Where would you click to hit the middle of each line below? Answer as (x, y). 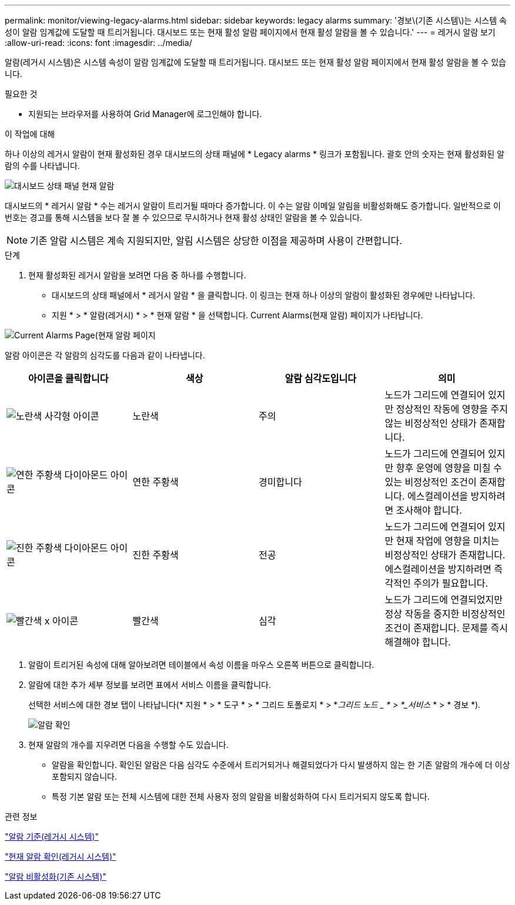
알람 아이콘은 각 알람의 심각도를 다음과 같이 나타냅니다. (105, 355)
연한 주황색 (155, 482)
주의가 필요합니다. (451, 583)
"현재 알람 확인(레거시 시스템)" (61, 856)
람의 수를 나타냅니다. (42, 166)
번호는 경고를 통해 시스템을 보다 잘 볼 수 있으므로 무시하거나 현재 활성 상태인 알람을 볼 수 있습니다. (183, 217)
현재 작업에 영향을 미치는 (448, 541)
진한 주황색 (155, 555)
